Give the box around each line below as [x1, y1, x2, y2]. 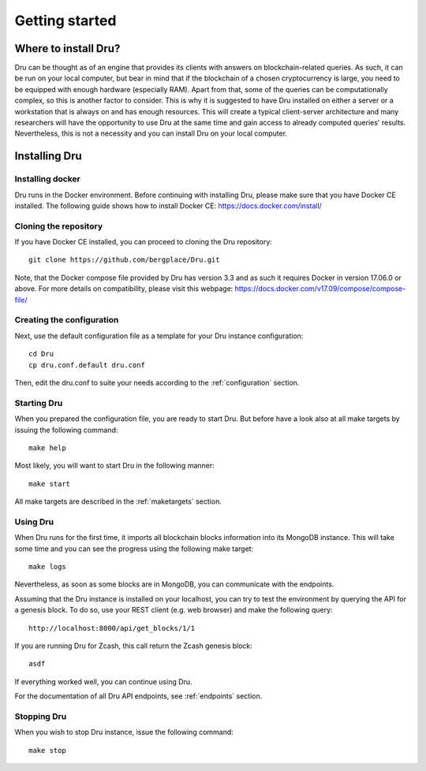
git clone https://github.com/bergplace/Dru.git [28, 255, 220, 264]
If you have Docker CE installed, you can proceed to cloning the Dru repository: [14, 237, 272, 247]
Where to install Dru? [14, 42, 121, 55]
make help [28, 443, 66, 453]
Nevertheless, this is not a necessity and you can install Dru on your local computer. [14, 128, 288, 138]
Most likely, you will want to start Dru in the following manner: [14, 461, 215, 471]
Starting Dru [14, 397, 63, 408]
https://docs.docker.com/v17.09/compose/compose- [234, 284, 406, 293]
